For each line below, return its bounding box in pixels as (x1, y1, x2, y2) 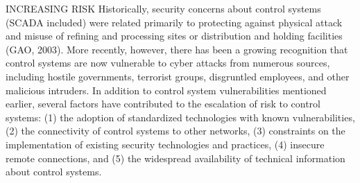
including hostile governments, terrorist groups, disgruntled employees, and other (6, 69, 350, 83)
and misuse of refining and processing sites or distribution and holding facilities (6, 28, 343, 43)
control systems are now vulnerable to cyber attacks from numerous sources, (6, 55, 330, 70)
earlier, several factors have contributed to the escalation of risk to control (6, 96, 321, 111)
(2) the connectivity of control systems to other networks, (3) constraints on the (6, 123, 345, 138)
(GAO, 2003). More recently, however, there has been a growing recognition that (6, 42, 348, 56)
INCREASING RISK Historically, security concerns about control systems (6, 1, 321, 15)
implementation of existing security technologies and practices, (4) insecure (6, 137, 325, 151)
